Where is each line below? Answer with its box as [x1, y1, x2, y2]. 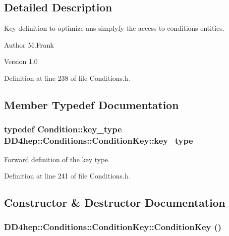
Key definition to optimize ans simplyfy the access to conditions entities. [4, 23, 225, 33]
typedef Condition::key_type [4, 123, 122, 135]
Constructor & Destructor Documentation [4, 195, 226, 210]
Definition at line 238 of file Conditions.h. [4, 72, 130, 83]
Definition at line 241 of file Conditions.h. [4, 171, 130, 181]
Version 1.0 [4, 56, 38, 66]
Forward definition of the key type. [4, 154, 110, 164]
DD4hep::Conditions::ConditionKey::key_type [4, 134, 193, 147]
